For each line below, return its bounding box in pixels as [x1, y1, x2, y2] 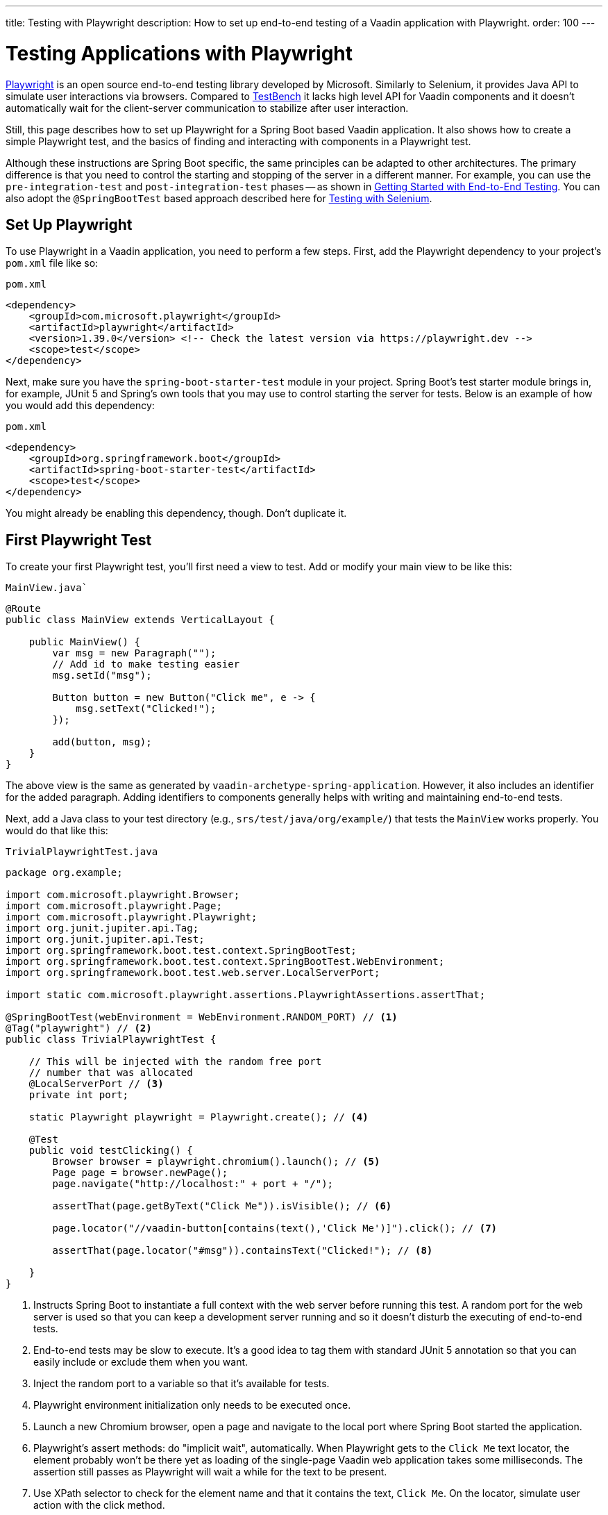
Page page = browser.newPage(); [52, 1167, 228, 1179]
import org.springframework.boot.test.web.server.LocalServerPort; [6, 967, 380, 979]
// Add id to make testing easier [52, 659, 240, 670]
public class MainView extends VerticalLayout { [6, 614, 275, 626]
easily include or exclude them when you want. [33, 1356, 248, 1368]
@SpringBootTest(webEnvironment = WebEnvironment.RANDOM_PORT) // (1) [6, 1011, 398, 1023]
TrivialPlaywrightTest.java [6, 846, 158, 858]
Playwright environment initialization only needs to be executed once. [33, 1399, 351, 1411]
